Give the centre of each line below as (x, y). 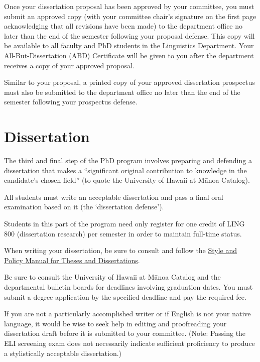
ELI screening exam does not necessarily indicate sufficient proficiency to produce (129, 343)
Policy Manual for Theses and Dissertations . (72, 260)
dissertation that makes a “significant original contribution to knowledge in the (125, 170)
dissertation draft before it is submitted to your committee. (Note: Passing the (125, 333)
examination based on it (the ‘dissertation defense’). (84, 207)
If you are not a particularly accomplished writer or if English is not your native (127, 314)
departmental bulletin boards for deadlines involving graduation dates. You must (128, 287)
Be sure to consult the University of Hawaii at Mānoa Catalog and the (112, 277)
